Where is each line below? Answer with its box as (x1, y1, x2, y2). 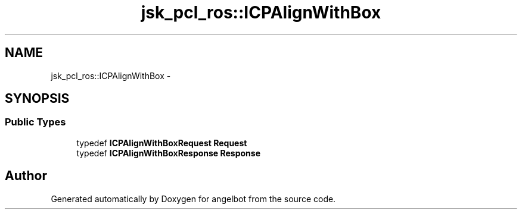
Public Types (5, 116, 66, 128)
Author (5, 168, 47, 184)
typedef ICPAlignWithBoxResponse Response (76, 147, 261, 158)
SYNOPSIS (5, 91, 70, 106)
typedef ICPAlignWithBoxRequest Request (76, 137, 247, 148)
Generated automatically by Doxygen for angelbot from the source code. (51, 193, 336, 204)
